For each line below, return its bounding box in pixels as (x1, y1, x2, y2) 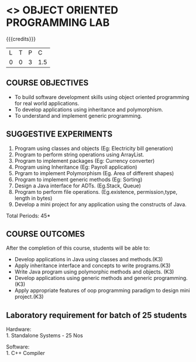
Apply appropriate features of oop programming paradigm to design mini (14, 287, 190, 294)
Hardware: (6, 326, 32, 333)
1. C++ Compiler (6, 350, 46, 357)
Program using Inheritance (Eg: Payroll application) (14, 163, 137, 170)
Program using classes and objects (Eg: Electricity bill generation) (14, 145, 174, 152)
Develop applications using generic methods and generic (14, 275, 153, 282)
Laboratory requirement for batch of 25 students (6, 310, 187, 320)
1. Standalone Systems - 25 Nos (6, 332, 83, 339)
